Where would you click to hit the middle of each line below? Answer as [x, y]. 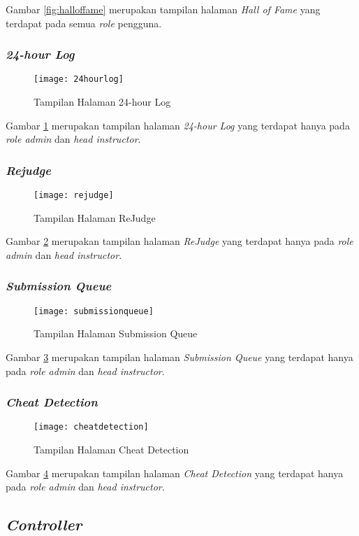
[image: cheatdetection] [91, 427]
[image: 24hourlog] [79, 79]
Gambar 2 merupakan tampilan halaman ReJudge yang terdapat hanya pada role [179, 241]
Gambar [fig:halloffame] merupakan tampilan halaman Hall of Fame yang [163, 9]
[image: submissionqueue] [94, 311]
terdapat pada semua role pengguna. [84, 23]
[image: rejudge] [74, 196]
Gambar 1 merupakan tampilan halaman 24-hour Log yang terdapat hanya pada [178, 125]
